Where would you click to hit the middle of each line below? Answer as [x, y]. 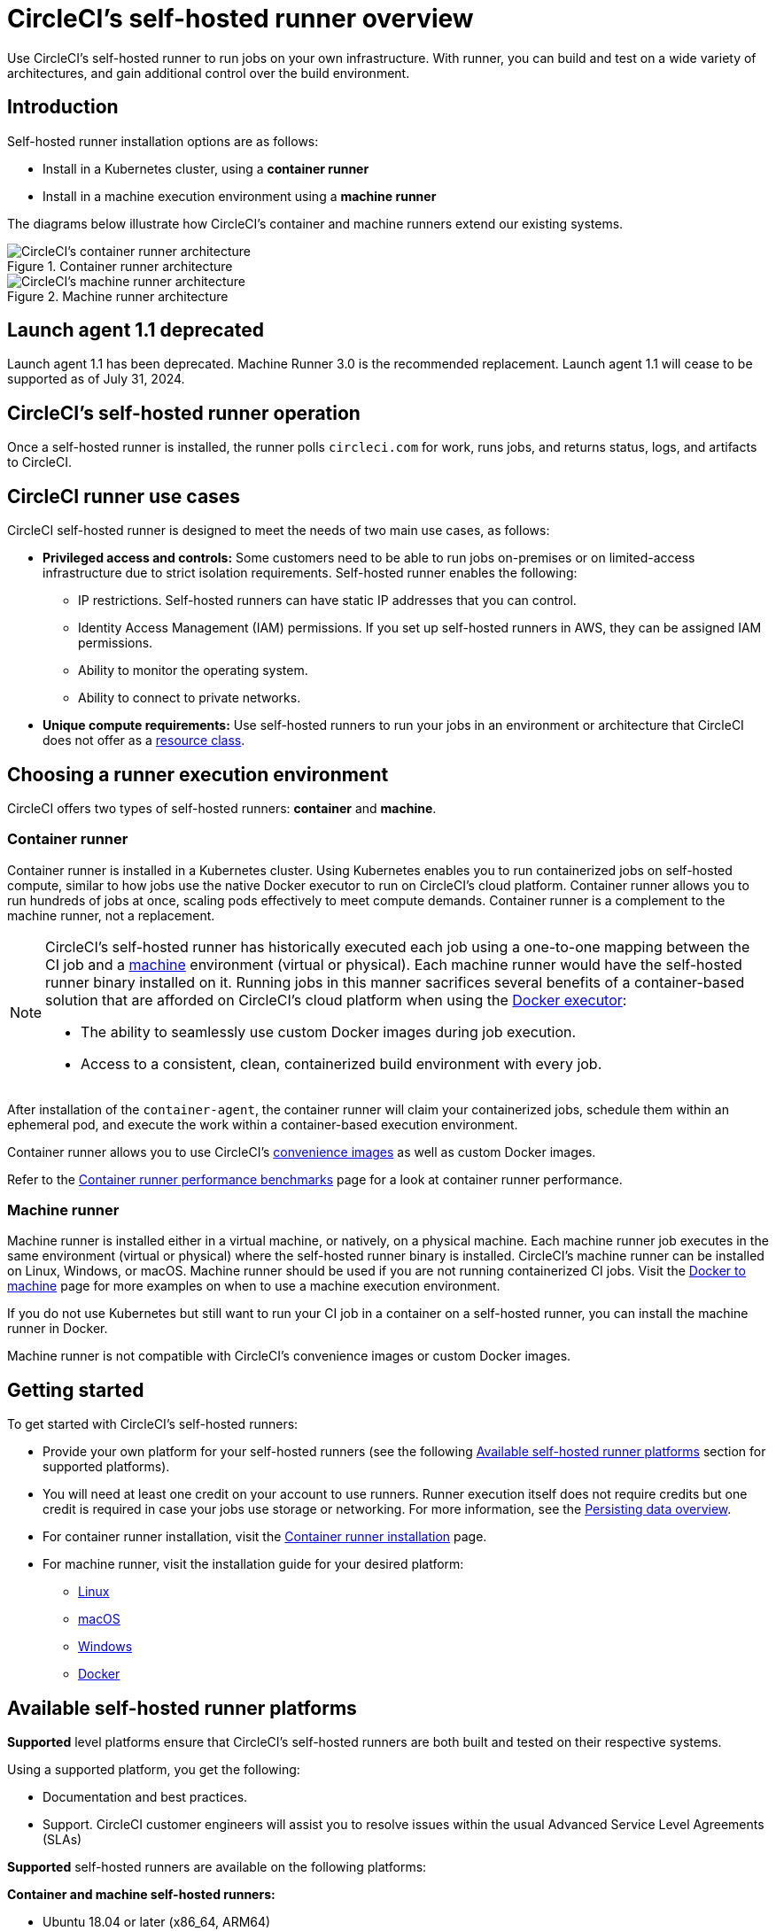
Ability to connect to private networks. [190, 698]
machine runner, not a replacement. [111, 915]
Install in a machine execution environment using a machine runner [240, 196]
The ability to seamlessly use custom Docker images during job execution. [329, 1031]
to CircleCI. [40, 462]
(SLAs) [62, 1840]
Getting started [76, 1390]
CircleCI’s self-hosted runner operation [184, 413]
